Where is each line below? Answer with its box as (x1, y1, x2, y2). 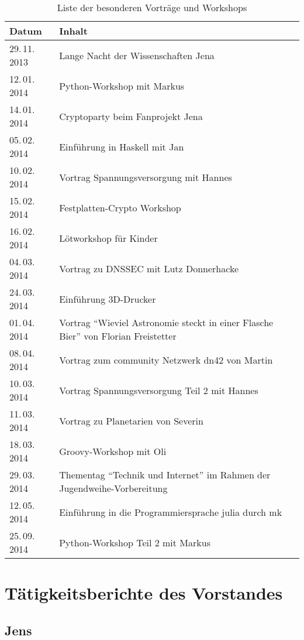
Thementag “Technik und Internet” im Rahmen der (59, 468, 271, 481)
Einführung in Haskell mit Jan (59, 139, 184, 153)
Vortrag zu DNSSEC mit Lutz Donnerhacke (59, 261, 239, 275)
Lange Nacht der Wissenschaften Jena (59, 48, 215, 62)
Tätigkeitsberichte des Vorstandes (5, 581, 283, 605)
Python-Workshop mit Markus (59, 78, 185, 93)
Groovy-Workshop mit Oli (59, 444, 167, 458)
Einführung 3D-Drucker (59, 292, 156, 306)
